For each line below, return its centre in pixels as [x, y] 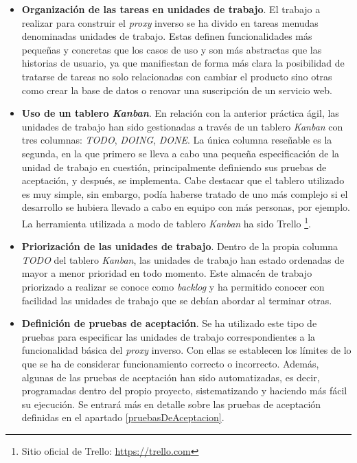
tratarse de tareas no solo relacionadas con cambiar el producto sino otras [177, 76]
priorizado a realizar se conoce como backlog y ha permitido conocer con [173, 286]
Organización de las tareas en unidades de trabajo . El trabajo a [171, 9]
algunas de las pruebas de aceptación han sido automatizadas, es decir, [171, 377]
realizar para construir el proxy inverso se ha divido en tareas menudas [170, 22]
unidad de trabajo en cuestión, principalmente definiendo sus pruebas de [174, 167]
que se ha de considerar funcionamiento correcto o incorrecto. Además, [170, 363]
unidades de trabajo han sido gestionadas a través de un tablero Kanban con [182, 126]
